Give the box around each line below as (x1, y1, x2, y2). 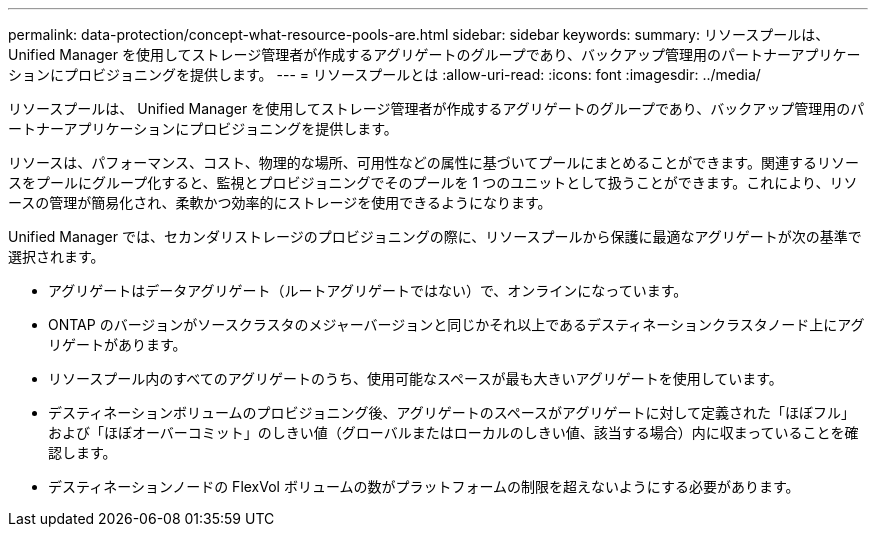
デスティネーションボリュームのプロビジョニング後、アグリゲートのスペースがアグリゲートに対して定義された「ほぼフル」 (48, 404, 855, 421)
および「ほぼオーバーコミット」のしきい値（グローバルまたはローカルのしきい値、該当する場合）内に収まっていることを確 (48, 424, 859, 441)
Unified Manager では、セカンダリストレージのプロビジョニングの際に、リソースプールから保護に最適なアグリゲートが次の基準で (8, 228, 862, 245)
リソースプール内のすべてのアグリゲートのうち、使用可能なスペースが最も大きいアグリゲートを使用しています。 (48, 370, 783, 387)
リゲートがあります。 (48, 336, 187, 353)
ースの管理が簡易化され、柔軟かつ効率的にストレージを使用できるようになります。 (8, 194, 552, 211)
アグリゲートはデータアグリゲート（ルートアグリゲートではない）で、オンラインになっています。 (48, 282, 688, 299)
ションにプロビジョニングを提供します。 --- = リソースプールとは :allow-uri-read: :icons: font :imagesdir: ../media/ (8, 66, 761, 83)
